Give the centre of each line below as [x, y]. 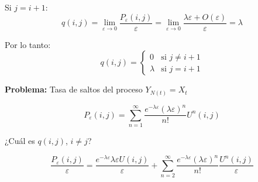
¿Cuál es [20, 141]
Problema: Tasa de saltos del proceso [74, 89]
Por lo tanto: [28, 44]
